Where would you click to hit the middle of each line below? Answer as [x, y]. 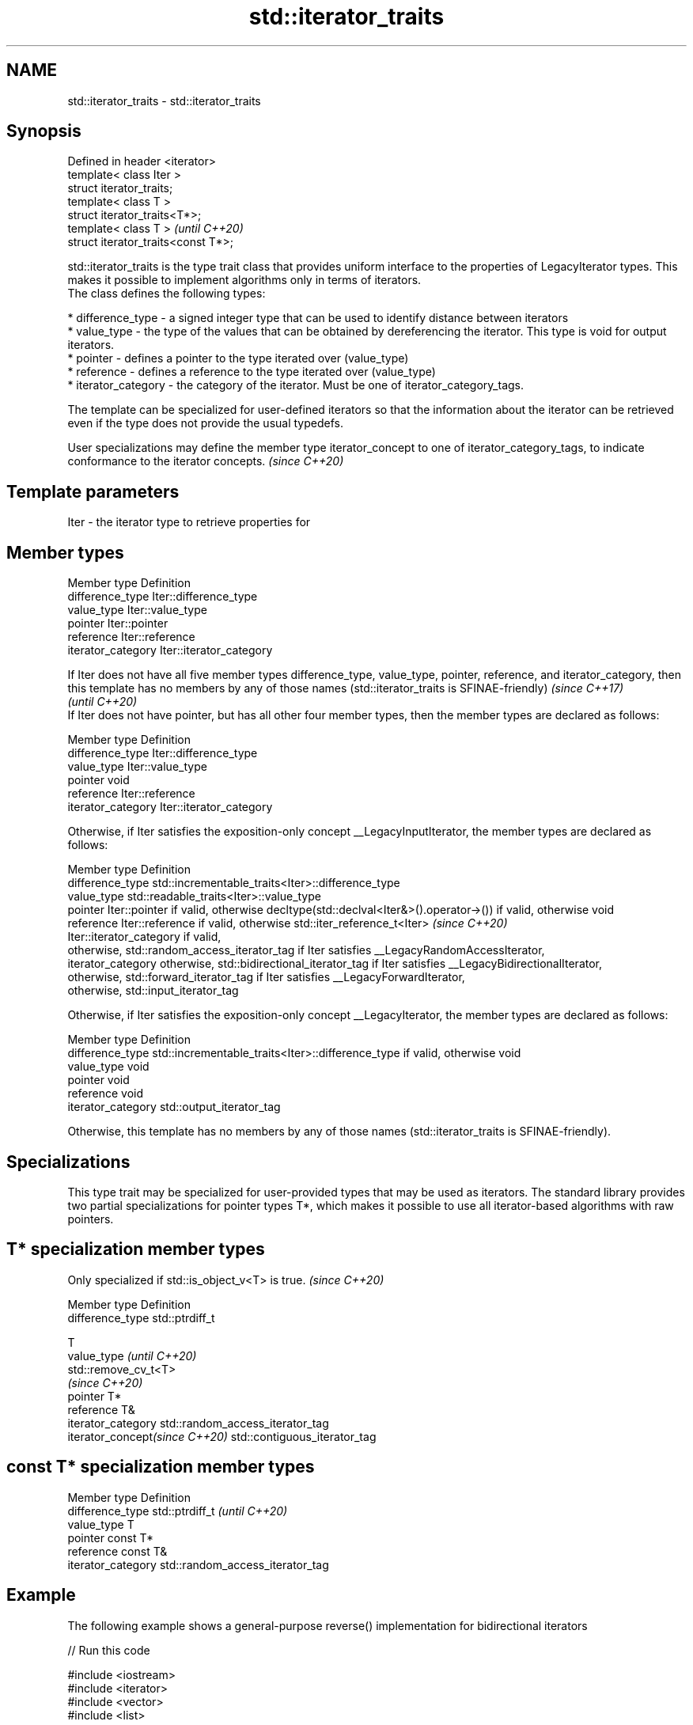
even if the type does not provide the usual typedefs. [205, 423]
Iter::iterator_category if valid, [144, 937]
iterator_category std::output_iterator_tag [174, 1107]
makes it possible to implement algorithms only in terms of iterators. [244, 280]
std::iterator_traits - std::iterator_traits [164, 100]
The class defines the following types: [167, 294]
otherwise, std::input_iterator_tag [153, 991]
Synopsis [44, 131]
